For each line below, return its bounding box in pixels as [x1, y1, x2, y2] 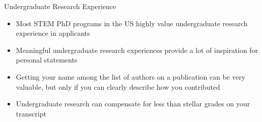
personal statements [16, 54, 78, 65]
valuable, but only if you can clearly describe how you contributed [16, 81, 220, 92]
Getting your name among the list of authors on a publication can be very [16, 71, 245, 82]
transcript [16, 108, 46, 118]
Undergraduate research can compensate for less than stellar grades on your [16, 98, 250, 109]
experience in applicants [16, 28, 90, 38]
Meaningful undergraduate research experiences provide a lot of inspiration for [16, 44, 258, 55]
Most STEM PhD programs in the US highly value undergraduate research [16, 18, 248, 28]
